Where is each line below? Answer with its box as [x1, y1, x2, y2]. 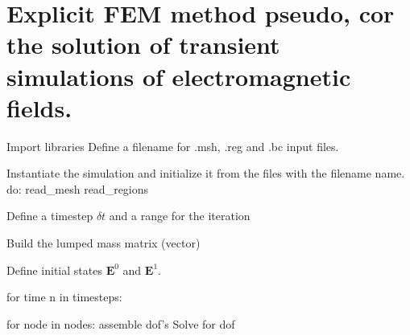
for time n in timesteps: [6, 288, 122, 305]
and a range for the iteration [109, 207, 251, 224]
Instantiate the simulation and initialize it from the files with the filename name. [6, 165, 405, 182]
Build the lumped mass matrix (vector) [6, 235, 201, 251]
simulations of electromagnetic [6, 59, 351, 92]
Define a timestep [6, 207, 93, 224]
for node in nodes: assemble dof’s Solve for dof [6, 315, 235, 332]
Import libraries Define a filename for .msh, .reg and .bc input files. [6, 137, 339, 154]
